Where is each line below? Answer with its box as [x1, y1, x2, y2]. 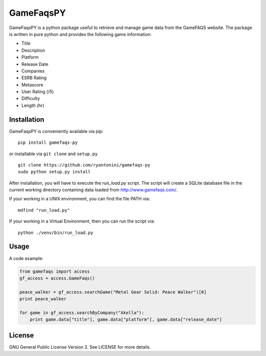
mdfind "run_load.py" [18, 207, 70, 213]
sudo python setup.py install [18, 169, 91, 175]
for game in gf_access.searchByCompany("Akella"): [19, 310, 145, 315]
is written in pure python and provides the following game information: [9, 31, 152, 37]
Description [21, 47, 45, 53]
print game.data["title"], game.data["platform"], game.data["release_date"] [30, 317, 223, 323]
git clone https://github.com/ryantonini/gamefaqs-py [18, 162, 150, 167]
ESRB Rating [21, 75, 47, 81]
